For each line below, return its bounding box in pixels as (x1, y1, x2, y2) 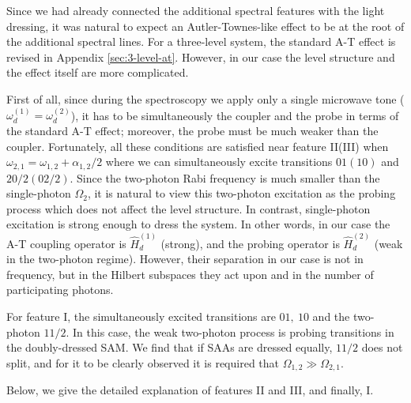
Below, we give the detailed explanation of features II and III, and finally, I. (6, 382, 374, 398)
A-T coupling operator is (6, 235, 126, 251)
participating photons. (6, 281, 114, 298)
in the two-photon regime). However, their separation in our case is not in (6, 250, 364, 267)
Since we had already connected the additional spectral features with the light (6, 2, 385, 18)
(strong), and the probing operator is (160, 235, 340, 251)
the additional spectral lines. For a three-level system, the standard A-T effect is (6, 33, 396, 50)
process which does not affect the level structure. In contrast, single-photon (6, 200, 371, 217)
